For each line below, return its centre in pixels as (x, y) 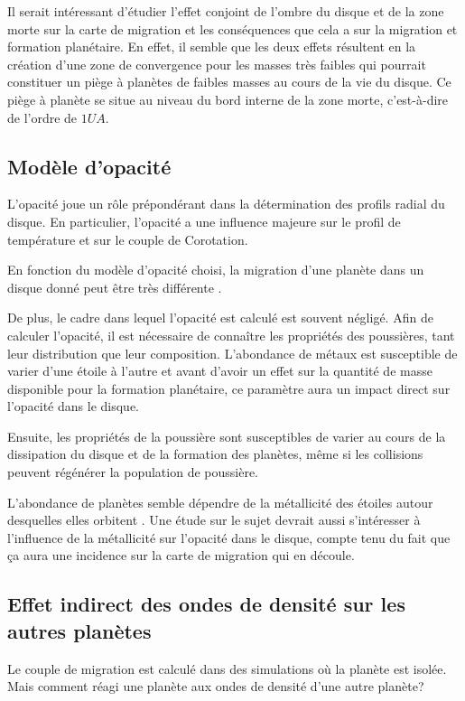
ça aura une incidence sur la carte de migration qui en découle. (181, 555)
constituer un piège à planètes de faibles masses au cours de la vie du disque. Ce (229, 82)
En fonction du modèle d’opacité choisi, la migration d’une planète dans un (216, 270)
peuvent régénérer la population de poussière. (133, 472)
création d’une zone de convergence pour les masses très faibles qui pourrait (217, 64)
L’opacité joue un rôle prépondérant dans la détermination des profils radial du (226, 204)
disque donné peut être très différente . (115, 287)
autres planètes (79, 630)
